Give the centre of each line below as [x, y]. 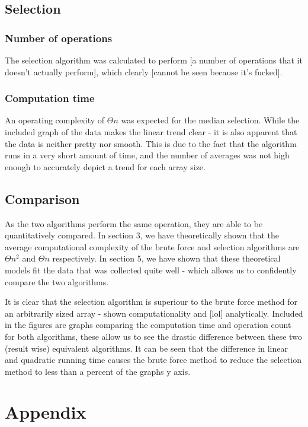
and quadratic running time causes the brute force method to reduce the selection [153, 360]
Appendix [46, 412]
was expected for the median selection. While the [210, 120]
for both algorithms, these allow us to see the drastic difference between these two [153, 336]
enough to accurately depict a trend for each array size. [105, 166]
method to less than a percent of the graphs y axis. [98, 371]
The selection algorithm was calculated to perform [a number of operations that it [154, 60]
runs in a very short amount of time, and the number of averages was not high [147, 155]
